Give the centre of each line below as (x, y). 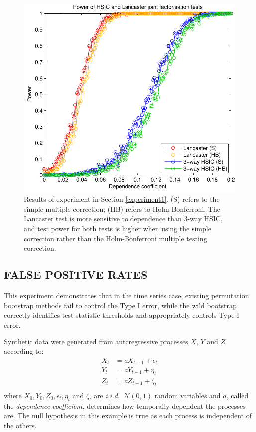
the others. (20, 425)
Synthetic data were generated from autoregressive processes (96, 341)
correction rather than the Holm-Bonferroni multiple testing (116, 238)
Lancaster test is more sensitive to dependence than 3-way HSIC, (123, 218)
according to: (24, 351)
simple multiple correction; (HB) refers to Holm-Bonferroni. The (122, 209)
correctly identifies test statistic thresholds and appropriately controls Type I (122, 315)
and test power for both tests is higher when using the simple (118, 228)
